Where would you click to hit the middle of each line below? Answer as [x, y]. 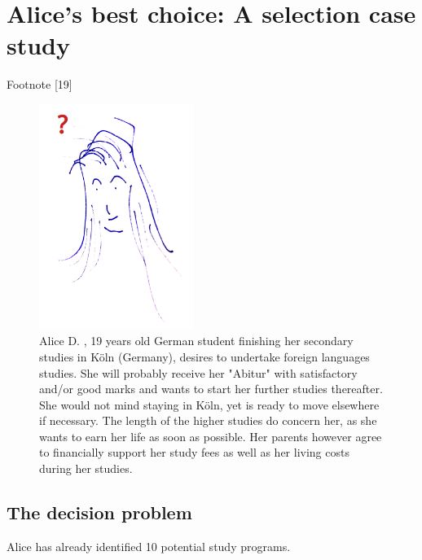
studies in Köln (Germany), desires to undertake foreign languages [204, 356]
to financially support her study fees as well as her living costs [194, 452]
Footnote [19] [40, 84]
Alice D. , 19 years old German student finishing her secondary [196, 341]
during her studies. [86, 468]
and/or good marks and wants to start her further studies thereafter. [211, 389]
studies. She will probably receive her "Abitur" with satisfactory [198, 372]
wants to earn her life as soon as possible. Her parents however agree [211, 436]
